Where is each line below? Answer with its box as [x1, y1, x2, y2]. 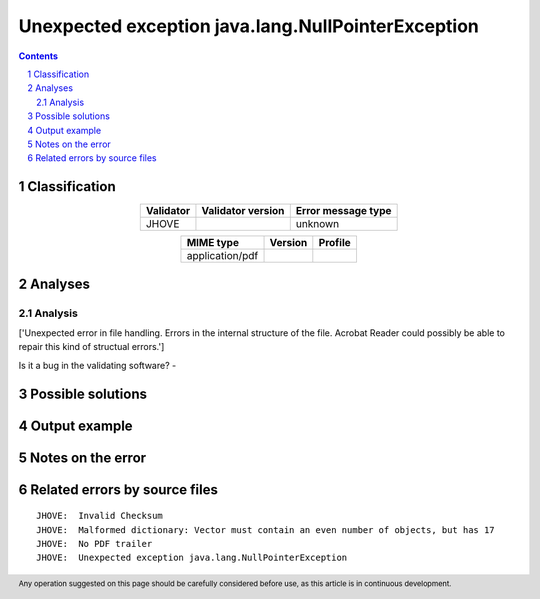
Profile [318, 236, 352, 250]
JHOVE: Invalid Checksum [36, 510, 164, 522]
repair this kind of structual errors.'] [18, 341, 165, 353]
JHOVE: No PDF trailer [36, 538, 153, 549]
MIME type [186, 236, 240, 250]
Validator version [201, 204, 285, 218]
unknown [295, 217, 340, 231]
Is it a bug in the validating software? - [18, 359, 177, 371]
